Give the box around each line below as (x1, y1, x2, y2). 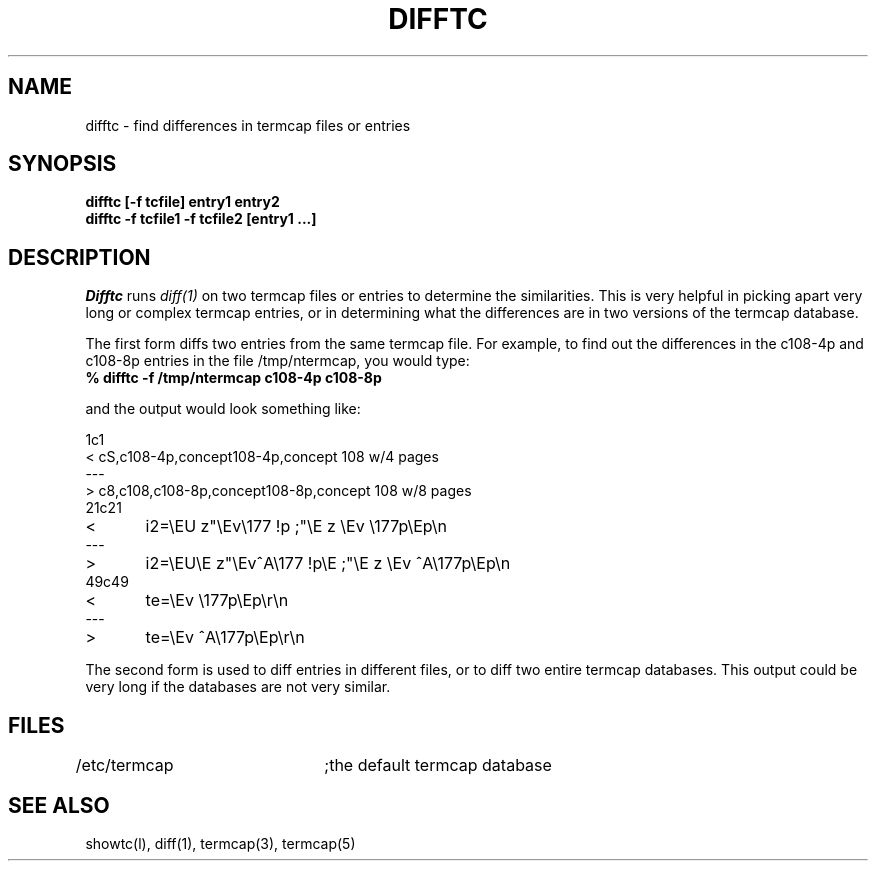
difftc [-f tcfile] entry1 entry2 (85, 193, 280, 211)
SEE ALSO (8, 792, 110, 818)
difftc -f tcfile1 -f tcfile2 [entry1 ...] (85, 210, 317, 228)
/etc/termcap (75, 755, 174, 776)
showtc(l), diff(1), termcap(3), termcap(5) (85, 834, 356, 852)
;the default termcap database (324, 755, 552, 776)
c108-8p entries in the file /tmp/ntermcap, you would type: (85, 352, 470, 370)
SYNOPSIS (8, 151, 117, 177)
